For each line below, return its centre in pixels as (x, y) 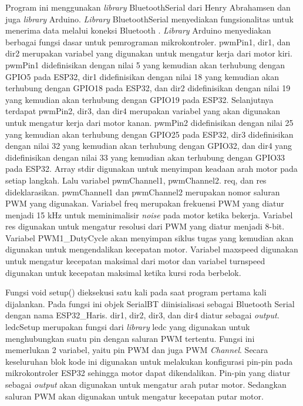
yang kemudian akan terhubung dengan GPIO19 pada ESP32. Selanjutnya (139, 99)
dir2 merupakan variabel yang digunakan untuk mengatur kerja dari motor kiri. (149, 53)
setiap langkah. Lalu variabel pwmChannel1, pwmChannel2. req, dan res (136, 180)
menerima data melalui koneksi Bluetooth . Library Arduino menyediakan (138, 30)
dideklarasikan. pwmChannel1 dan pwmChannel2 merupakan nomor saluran (143, 192)
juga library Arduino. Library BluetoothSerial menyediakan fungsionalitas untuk (149, 19)
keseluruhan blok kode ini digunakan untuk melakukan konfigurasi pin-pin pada (149, 361)
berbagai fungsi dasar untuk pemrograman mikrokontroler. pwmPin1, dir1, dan (148, 41)
